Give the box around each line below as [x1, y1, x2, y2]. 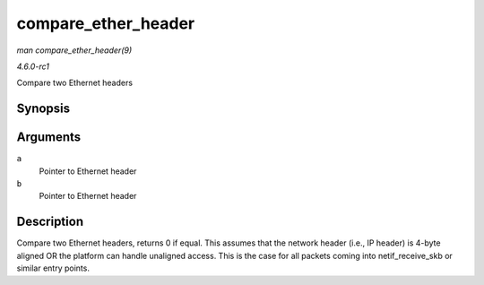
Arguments [16, 130, 82, 145]
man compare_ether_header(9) [16, 45, 133, 56]
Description [16, 214, 84, 229]
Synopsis [16, 101, 71, 117]
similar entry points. [16, 263, 90, 273]
